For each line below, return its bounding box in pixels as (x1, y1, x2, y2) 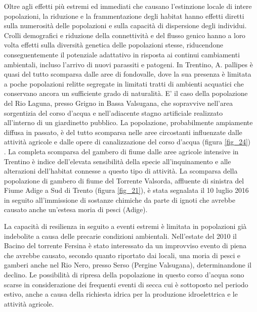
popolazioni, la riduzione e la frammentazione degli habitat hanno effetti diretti (4, 10, 244, 21)
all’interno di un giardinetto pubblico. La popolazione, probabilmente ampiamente (4, 117, 253, 128)
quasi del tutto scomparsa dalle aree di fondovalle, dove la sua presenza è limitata (4, 69, 252, 79)
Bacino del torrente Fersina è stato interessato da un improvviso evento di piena (4, 240, 247, 251)
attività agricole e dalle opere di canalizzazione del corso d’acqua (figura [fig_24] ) (4, 136, 251, 147)
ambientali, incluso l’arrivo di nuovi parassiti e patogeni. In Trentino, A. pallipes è (4, 59, 253, 69)
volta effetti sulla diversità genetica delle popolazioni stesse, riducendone (4, 40, 223, 50)
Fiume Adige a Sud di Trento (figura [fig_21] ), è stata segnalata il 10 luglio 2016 (4, 185, 249, 195)
